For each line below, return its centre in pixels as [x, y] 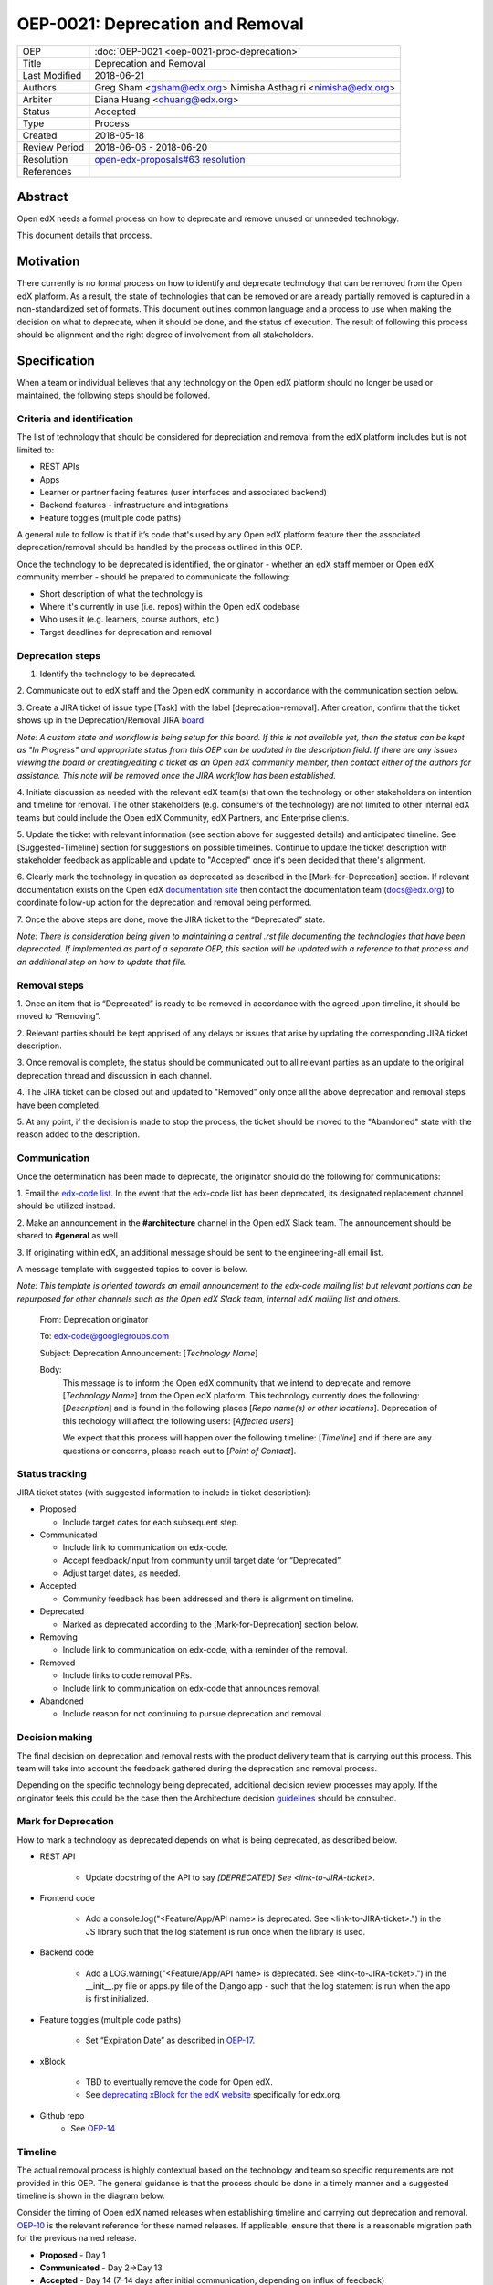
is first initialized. [117, 1999]
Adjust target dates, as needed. [122, 1573]
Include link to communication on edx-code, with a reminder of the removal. [205, 1650]
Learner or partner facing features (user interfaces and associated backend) [184, 492]
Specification [56, 361]
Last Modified [52, 75]
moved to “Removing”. [58, 1016]
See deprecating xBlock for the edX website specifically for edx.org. [214, 2095]
